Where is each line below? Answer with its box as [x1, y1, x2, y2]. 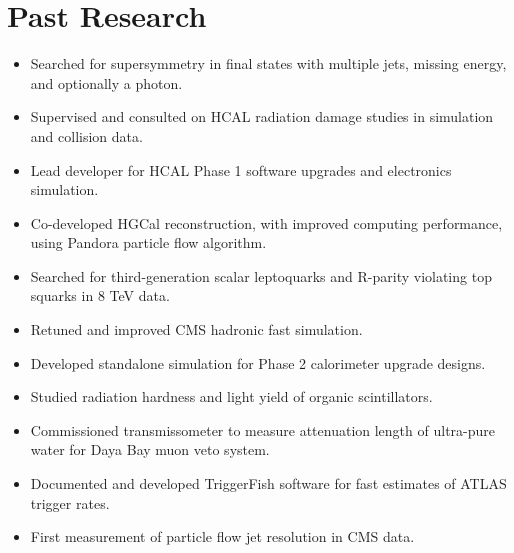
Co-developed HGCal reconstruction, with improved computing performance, [30, 212, 503, 233]
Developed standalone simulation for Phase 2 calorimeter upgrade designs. [30, 352, 486, 373]
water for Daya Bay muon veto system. [30, 439, 270, 460]
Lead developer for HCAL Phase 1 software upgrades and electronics [30, 159, 452, 180]
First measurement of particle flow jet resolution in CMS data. [30, 526, 415, 547]
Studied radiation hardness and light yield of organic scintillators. [30, 386, 433, 407]
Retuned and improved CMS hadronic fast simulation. [30, 319, 363, 340]
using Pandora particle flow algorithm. [30, 232, 267, 253]
